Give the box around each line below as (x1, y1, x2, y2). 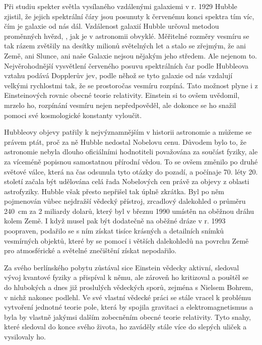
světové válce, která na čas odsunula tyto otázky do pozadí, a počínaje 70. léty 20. (4, 166, 258, 177)
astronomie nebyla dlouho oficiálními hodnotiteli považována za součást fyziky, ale (4, 146, 258, 157)
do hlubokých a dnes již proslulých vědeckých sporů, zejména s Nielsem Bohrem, (4, 282, 253, 293)
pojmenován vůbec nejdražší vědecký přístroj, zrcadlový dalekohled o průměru (4, 196, 246, 206)
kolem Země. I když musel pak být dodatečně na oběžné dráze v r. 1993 (4, 215, 226, 226)
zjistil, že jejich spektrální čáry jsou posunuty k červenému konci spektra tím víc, (4, 11, 254, 21)
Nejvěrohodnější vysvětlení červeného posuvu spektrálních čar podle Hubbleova (4, 60, 249, 71)
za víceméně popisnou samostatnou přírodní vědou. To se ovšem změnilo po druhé (4, 156, 258, 166)
